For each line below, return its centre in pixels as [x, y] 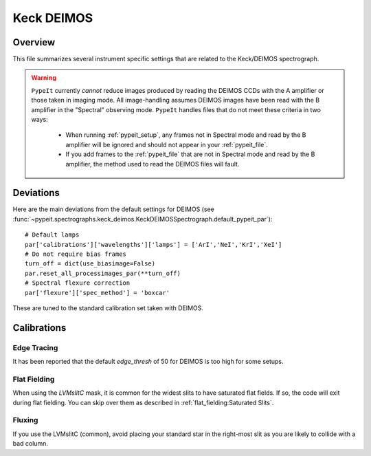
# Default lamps [52, 235]
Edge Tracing [35, 347]
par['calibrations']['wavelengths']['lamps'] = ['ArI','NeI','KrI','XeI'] [154, 245]
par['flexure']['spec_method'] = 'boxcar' [98, 293]
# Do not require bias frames [76, 254]
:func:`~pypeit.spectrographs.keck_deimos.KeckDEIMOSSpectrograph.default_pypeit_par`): [143, 219]
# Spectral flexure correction [78, 283]
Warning [44, 78]
